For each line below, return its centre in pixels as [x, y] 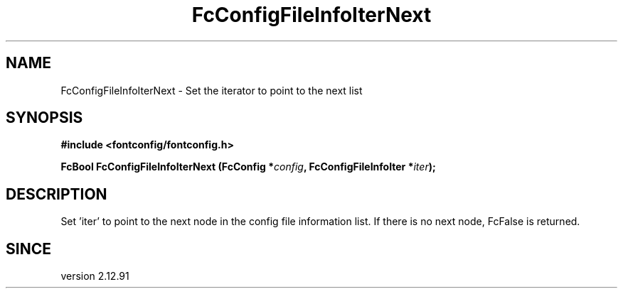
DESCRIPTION [57, 194]
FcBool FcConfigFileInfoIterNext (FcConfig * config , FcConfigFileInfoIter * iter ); [248, 167]
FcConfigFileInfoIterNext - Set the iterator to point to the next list [212, 90]
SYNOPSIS [44, 118]
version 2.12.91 [95, 276]
